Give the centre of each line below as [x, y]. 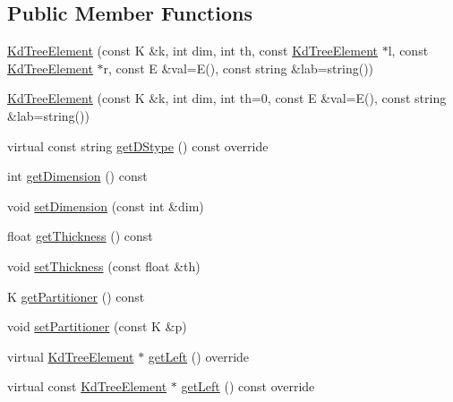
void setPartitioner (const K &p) [97, 326]
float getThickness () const [80, 236]
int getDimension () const [77, 176]
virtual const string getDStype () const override [138, 145]
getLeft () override [199, 356]
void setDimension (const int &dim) [106, 205]
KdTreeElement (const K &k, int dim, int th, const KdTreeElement [193, 51]
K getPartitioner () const [76, 296]
